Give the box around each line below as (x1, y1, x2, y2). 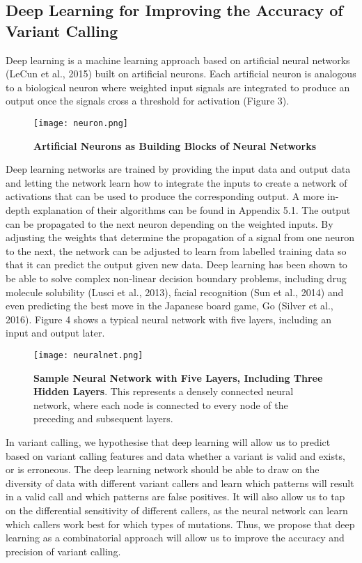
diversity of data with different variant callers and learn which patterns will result (6, 475, 354, 490)
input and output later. (6, 325, 105, 340)
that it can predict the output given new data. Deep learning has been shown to (6, 257, 347, 272)
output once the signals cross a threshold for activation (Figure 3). (6, 93, 290, 108)
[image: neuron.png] (33, 118, 129, 128)
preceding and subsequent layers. (33, 411, 173, 426)
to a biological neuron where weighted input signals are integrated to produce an (6, 79, 350, 94)
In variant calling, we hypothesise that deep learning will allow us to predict (6, 434, 331, 449)
